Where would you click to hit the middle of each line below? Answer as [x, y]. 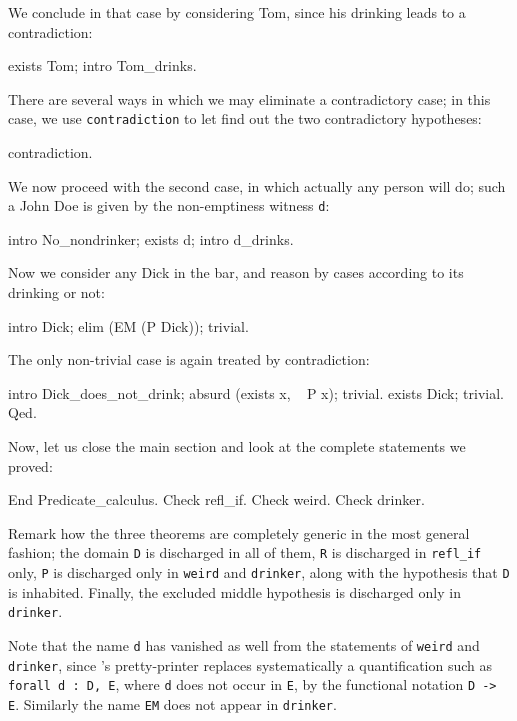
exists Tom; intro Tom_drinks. [102, 65]
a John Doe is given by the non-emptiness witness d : [169, 205]
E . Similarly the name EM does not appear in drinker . [172, 703]
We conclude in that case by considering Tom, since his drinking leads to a [237, 12]
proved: [30, 465]
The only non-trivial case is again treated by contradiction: [189, 359]
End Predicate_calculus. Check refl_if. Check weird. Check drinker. [216, 499]
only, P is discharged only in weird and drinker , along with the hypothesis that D [259, 572]
